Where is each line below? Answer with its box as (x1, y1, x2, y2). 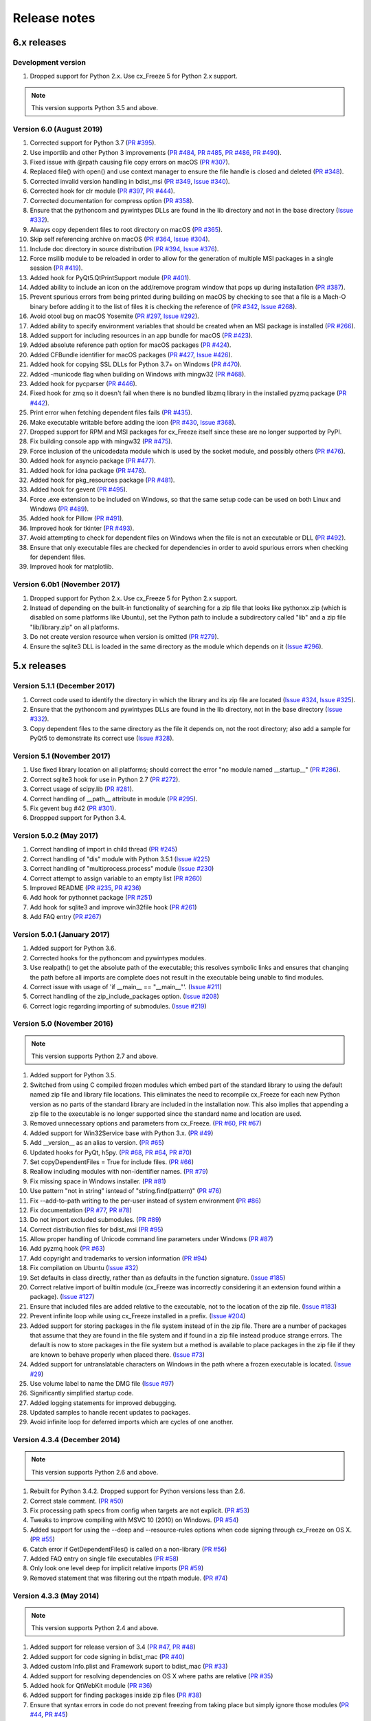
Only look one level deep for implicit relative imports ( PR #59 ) (30, 1564, 204, 1572)
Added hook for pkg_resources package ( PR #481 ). (30, 476, 175, 484)
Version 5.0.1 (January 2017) (12, 929, 110, 939)
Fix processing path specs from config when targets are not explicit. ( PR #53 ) (30, 1506, 250, 1514)
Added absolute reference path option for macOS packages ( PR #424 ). (30, 341, 232, 349)
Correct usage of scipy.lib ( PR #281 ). (30, 785, 134, 793)
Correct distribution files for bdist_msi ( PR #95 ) (30, 1225, 164, 1234)
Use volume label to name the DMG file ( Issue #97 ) (30, 1379, 175, 1387)
